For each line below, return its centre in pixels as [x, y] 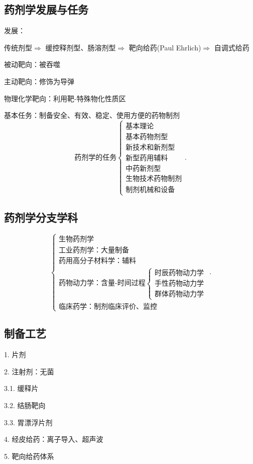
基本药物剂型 [147, 137]
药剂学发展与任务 [46, 9]
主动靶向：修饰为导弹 [39, 81]
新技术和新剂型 [150, 148]
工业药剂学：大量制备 [94, 250]
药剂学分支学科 [41, 217]
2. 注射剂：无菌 [29, 371]
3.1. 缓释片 [21, 388]
